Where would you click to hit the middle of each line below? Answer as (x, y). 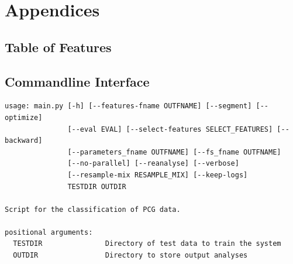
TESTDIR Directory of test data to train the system (147, 244)
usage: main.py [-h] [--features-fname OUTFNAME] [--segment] (128, 106)
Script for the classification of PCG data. (93, 209)
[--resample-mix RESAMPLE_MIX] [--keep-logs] (158, 175)
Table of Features (58, 47)
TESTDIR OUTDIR (97, 186)
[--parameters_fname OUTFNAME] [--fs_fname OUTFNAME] (174, 152)
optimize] (24, 117)
